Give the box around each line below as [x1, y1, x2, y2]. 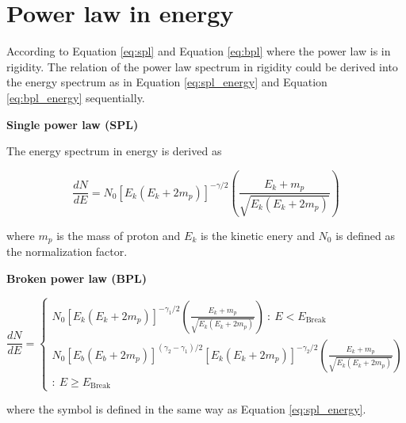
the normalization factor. [6, 243, 128, 260]
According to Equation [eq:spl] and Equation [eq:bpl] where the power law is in [6, 43, 391, 59]
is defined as [335, 227, 396, 243]
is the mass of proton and [56, 227, 181, 243]
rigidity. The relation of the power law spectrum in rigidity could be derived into [6, 58, 398, 74]
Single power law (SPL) [6, 116, 139, 132]
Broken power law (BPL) [6, 269, 147, 286]
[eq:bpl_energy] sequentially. [6, 89, 145, 105]
